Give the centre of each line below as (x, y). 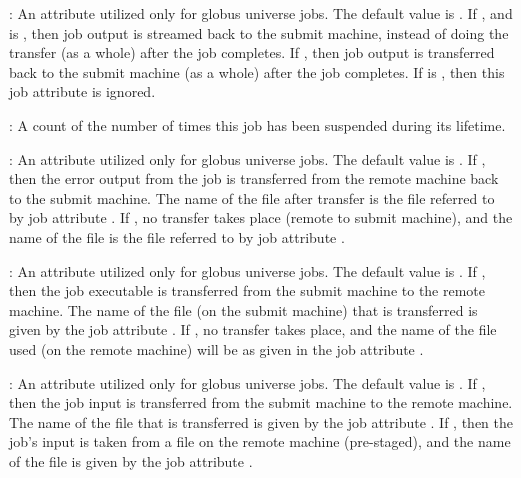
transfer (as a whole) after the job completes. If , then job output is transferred (252, 52)
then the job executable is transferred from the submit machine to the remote (247, 290)
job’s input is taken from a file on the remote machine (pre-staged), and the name (260, 441)
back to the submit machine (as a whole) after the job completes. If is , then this (257, 71)
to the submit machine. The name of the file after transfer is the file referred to (252, 197)
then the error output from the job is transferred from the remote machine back (254, 178)
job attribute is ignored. (82, 91)
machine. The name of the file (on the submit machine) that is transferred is (243, 309)
